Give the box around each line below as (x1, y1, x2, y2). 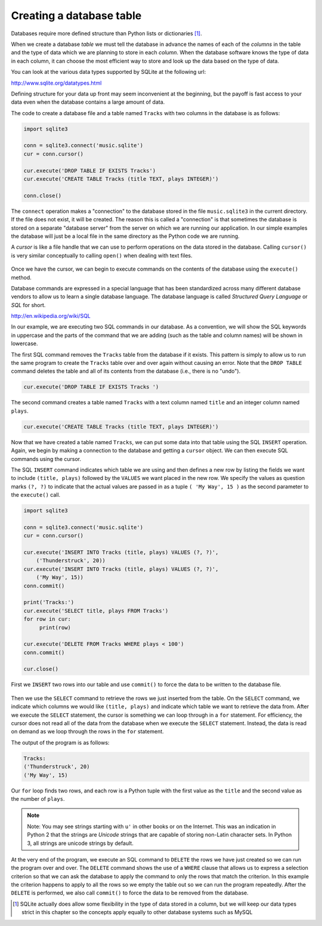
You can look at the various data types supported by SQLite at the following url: (11, 69, 206, 76)
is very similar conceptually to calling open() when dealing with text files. (11, 252, 193, 259)
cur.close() (23, 665, 59, 673)
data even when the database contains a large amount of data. (11, 98, 165, 106)
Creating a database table (11, 9, 142, 22)
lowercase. (11, 340, 38, 347)
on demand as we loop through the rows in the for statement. (11, 728, 164, 735)
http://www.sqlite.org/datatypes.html (11, 79, 102, 86)
